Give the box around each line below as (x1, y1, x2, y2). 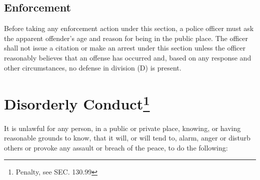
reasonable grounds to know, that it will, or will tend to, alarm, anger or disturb (4, 132, 250, 143)
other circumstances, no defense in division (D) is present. (4, 62, 181, 72)
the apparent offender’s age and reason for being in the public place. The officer (4, 32, 248, 43)
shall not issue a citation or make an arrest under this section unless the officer (4, 42, 245, 53)
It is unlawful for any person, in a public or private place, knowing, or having (4, 122, 241, 133)
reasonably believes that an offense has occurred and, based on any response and (4, 52, 251, 62)
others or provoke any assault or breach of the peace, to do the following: (4, 142, 228, 152)
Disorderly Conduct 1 (4, 91, 150, 114)
